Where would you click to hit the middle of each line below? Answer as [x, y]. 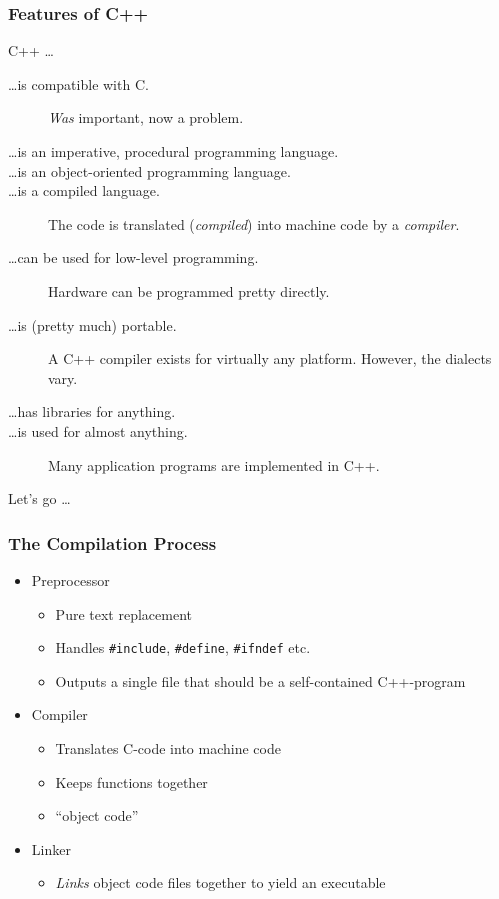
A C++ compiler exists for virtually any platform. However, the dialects [270, 358]
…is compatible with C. [78, 83]
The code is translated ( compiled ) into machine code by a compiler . [254, 223]
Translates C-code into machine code [168, 747]
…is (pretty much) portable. [92, 324]
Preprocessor [70, 579]
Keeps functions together [131, 781]
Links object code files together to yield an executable [220, 882]
